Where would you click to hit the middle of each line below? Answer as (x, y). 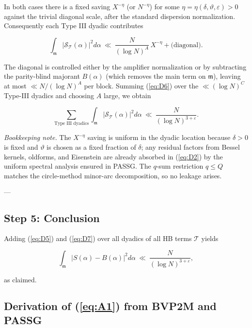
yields (210, 238)
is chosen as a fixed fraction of (91, 147)
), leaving (227, 76)
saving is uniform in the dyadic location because (159, 137)
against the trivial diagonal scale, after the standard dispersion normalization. (120, 16)
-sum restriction (180, 166)
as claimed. (20, 279)
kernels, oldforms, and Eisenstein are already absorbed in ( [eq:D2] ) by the (113, 156)
